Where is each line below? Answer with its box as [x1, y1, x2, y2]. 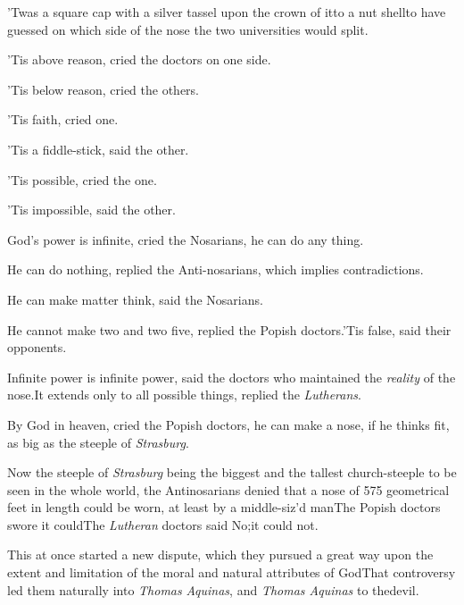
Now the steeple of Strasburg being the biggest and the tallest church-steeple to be [7, 463, 457, 482]
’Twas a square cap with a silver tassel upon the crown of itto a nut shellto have [7, 3, 446, 21]
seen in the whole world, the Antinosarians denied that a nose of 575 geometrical [7, 480, 450, 499]
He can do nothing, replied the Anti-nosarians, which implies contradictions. [7, 260, 424, 279]
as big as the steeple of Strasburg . [7, 433, 189, 451]
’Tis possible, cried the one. [7, 170, 157, 189]
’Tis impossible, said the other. [7, 200, 176, 219]
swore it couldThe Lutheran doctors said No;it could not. [7, 515, 319, 534]
